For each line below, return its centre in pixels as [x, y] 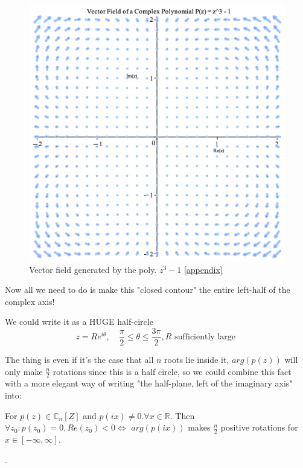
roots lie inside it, [197, 360]
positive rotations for [259, 427]
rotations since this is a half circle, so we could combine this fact [172, 371]
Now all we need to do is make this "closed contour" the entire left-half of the [148, 290]
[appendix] [203, 269]
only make [24, 371]
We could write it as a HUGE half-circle [79, 322]
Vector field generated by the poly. [93, 269]
